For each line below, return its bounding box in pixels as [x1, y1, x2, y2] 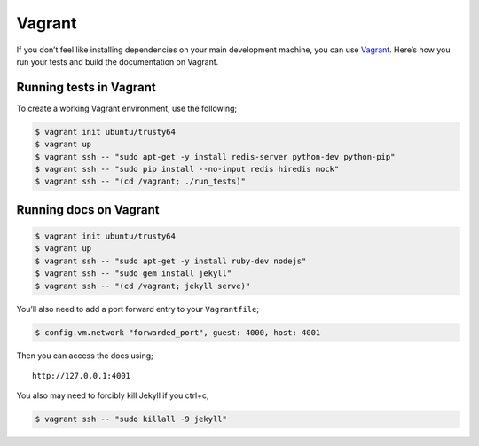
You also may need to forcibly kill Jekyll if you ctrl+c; [16, 390, 209, 401]
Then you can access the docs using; [16, 350, 154, 361]
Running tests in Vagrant [16, 80, 156, 95]
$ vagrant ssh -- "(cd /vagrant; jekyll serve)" [35, 280, 251, 291]
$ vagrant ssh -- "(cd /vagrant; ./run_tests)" [35, 176, 246, 186]
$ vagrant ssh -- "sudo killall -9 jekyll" [35, 414, 228, 425]
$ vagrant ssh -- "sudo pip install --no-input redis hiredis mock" [35, 164, 340, 174]
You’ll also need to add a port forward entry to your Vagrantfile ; [16, 303, 260, 314]
